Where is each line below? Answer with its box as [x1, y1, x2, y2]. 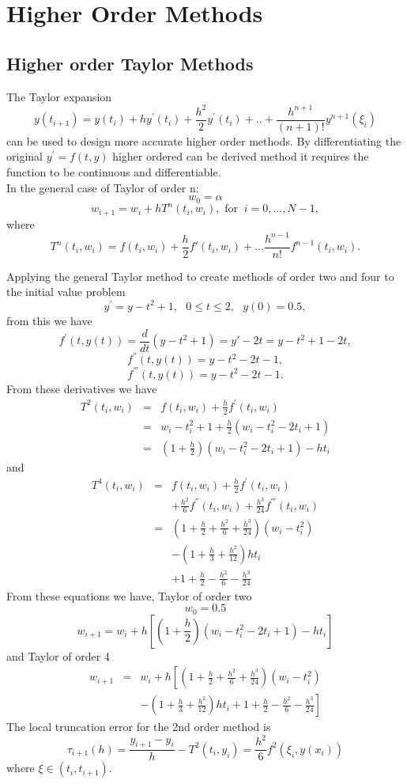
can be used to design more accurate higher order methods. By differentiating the [6, 132, 401, 149]
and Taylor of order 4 [6, 647, 110, 664]
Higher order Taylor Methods [6, 51, 254, 75]
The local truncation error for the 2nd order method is [6, 718, 271, 735]
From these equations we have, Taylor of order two [6, 587, 252, 604]
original [6, 148, 43, 165]
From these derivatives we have [6, 380, 157, 396]
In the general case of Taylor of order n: [6, 179, 199, 195]
